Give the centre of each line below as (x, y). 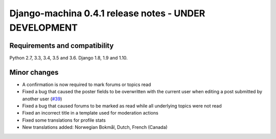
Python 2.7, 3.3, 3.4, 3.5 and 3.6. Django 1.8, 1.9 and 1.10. (68, 58)
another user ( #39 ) (42, 99)
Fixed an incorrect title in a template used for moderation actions (90, 113)
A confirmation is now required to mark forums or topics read (87, 85)
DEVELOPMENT (44, 27)
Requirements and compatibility (62, 46)
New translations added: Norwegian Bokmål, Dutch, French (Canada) (95, 127)
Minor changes (34, 72)
